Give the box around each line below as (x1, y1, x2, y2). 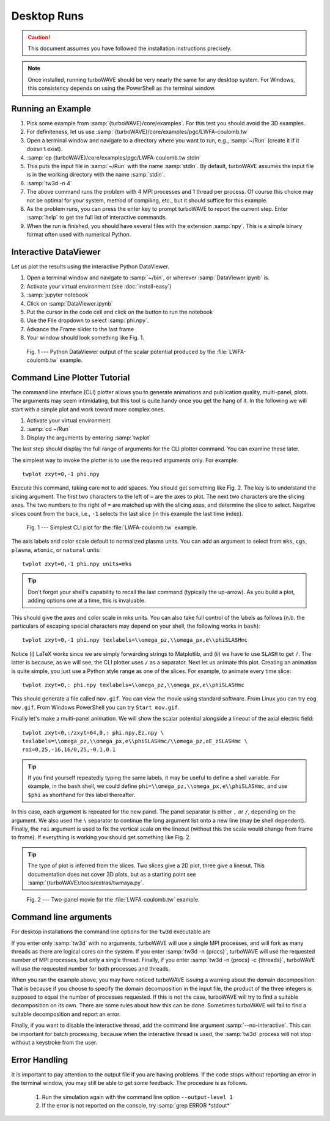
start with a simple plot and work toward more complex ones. (11, 405, 166, 413)
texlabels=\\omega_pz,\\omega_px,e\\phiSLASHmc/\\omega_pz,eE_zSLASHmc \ (22, 737, 248, 744)
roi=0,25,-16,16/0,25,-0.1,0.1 (22, 746, 116, 753)
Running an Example (11, 103, 91, 114)
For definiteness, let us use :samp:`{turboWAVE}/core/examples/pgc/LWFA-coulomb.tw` (26, 128, 249, 136)
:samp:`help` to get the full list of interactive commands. (26, 214, 167, 221)
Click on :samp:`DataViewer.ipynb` (26, 300, 113, 307)
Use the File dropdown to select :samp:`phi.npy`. (26, 317, 149, 324)
